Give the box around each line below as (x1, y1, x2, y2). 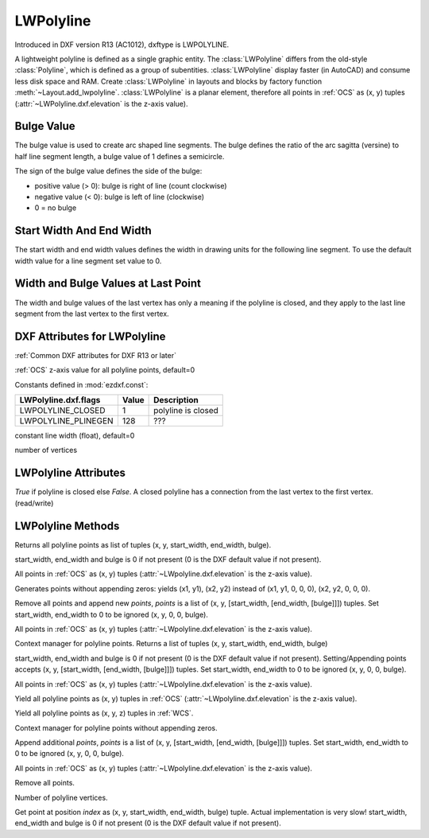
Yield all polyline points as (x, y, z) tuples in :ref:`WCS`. (14, 708, 194, 718)
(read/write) (14, 498, 54, 508)
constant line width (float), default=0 (14, 431, 135, 441)
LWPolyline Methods (14, 519, 120, 532)
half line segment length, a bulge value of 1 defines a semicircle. (14, 151, 225, 161)
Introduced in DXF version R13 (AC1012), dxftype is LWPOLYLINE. (14, 40, 230, 49)
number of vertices (14, 446, 78, 455)
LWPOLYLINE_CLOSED (19, 405, 106, 416)
